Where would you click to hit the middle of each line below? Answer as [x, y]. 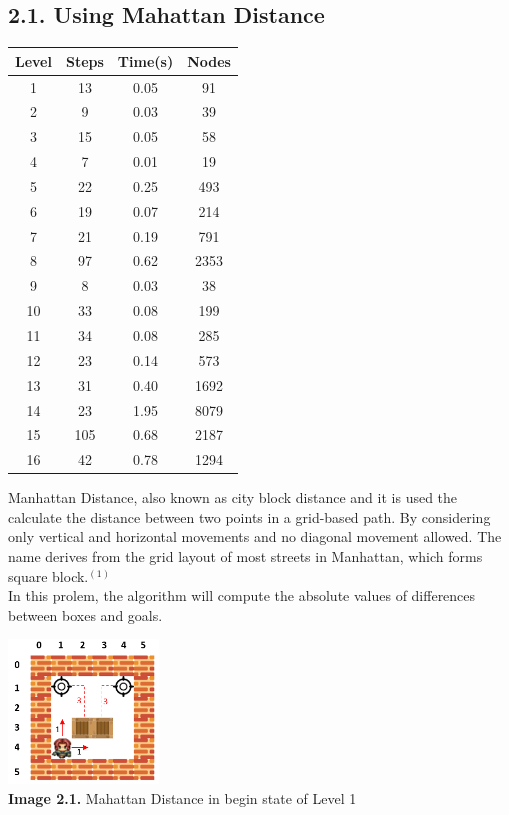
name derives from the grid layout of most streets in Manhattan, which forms [245, 556]
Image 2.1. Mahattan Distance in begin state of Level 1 [182, 797]
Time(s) [145, 60]
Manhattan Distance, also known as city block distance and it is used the [233, 497]
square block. [48, 575]
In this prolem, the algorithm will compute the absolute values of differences [242, 595]
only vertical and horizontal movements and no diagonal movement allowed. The [255, 536]
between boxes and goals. [85, 614]
